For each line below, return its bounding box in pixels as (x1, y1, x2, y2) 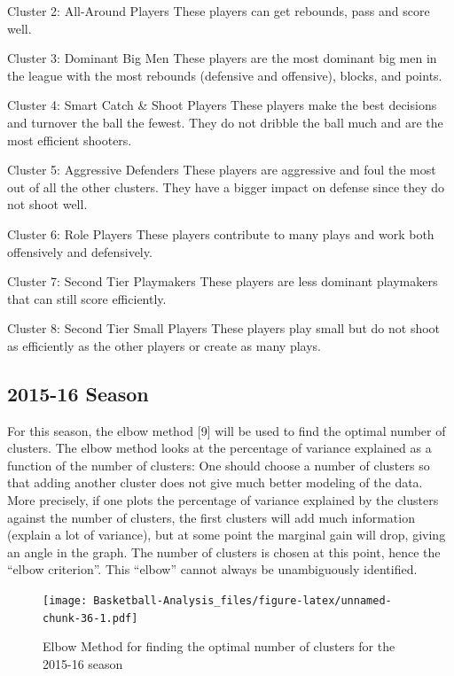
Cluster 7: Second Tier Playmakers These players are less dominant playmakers (7, 272, 438, 291)
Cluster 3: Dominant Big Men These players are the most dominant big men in (7, 49, 437, 67)
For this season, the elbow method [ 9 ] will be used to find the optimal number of (7, 421, 446, 439)
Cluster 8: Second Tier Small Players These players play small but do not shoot (7, 319, 441, 338)
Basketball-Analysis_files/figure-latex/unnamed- (93, 594, 392, 608)
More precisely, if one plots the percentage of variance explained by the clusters (7, 491, 439, 509)
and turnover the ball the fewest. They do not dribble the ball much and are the (7, 113, 443, 131)
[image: (43, 594, 88, 608)
